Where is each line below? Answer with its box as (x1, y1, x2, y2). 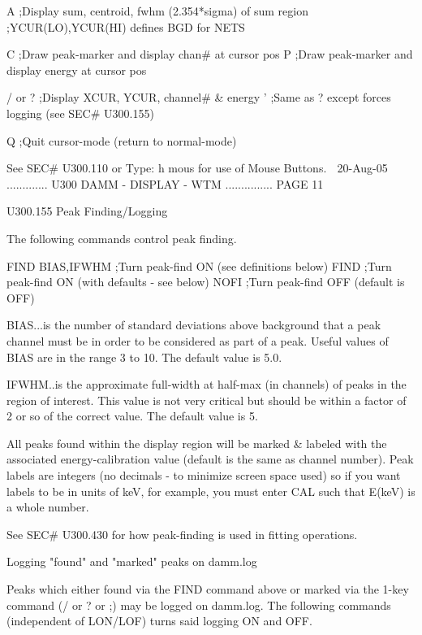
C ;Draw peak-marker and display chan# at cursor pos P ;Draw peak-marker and (6, 46, 413, 63)
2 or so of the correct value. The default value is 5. (6, 407, 258, 424)
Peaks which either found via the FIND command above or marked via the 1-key (6, 581, 409, 598)
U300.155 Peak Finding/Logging (6, 202, 168, 220)
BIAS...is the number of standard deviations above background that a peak (6, 316, 381, 333)
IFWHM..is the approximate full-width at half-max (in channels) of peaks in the (6, 376, 407, 393)
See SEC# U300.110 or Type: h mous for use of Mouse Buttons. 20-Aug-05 (6, 159, 388, 176)
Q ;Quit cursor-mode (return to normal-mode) (6, 132, 237, 149)
